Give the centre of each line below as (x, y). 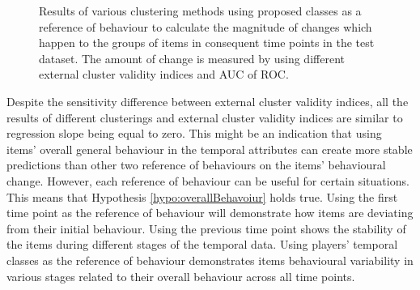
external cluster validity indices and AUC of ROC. (164, 74)
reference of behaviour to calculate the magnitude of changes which (206, 26)
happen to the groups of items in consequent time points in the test (207, 43)
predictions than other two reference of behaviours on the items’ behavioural (196, 165)
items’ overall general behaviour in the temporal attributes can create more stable (210, 149)
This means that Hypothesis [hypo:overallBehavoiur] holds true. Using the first (202, 196)
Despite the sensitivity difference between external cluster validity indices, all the (208, 101)
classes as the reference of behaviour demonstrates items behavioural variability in (210, 260)
